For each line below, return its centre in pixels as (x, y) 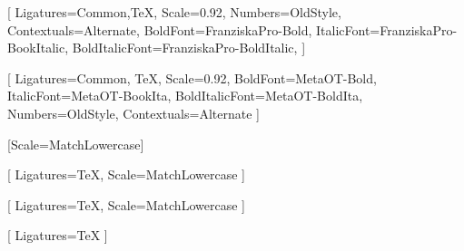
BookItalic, (38, 48)
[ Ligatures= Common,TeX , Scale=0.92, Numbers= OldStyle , (174, 12)
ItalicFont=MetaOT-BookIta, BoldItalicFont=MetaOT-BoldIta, (185, 96)
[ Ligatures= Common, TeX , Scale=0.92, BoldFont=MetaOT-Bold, (192, 77)
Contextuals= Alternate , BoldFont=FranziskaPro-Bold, (160, 29)
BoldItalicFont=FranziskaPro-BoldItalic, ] (189, 48)
